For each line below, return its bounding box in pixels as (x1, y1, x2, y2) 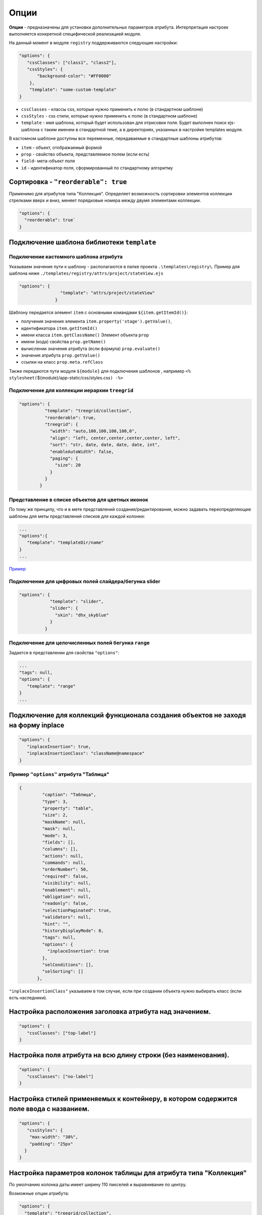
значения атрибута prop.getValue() (21, 352, 100, 358)
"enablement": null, (42, 887, 91, 893)
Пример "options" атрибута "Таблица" (9, 771, 109, 778)
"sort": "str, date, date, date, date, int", (49, 442, 160, 448)
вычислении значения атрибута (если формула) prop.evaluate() (21, 346, 161, 351)
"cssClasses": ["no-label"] (27, 1074, 94, 1079)
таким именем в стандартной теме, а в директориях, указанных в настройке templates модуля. (44, 126, 243, 132)
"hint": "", (42, 921, 71, 927)
